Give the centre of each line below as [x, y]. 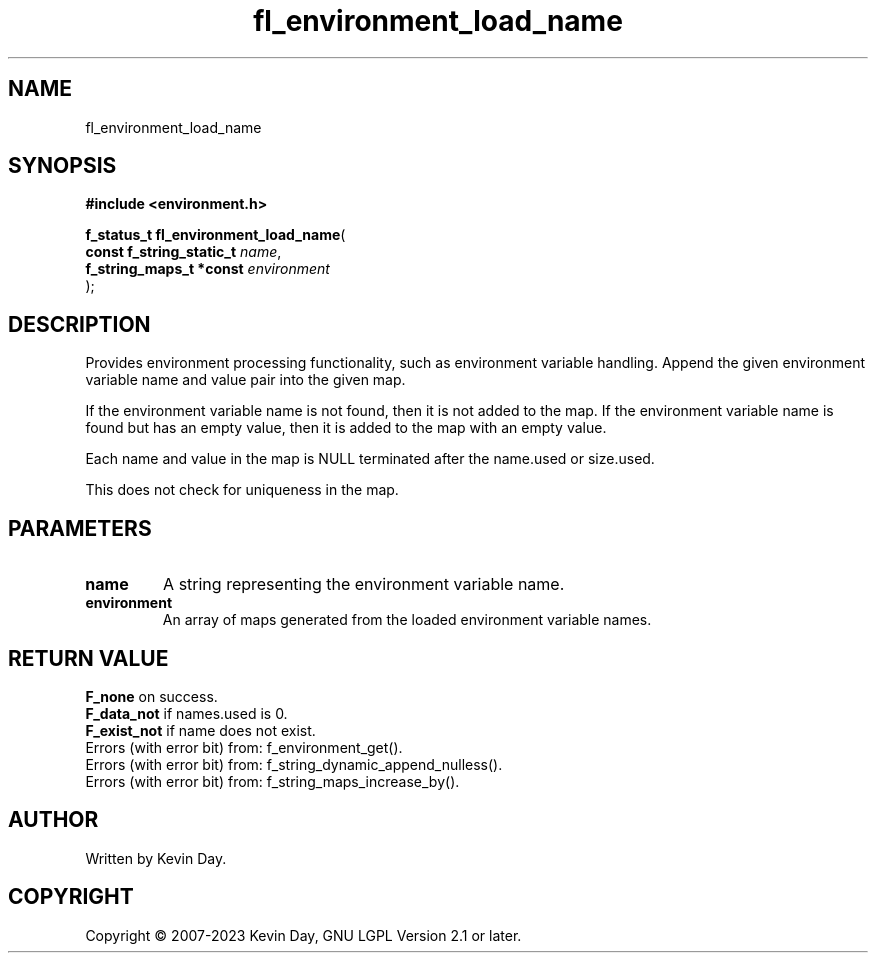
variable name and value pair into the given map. [245, 380]
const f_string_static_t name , [183, 252]
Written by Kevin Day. [156, 858]
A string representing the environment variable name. [364, 584]
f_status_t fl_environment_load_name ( [215, 235]
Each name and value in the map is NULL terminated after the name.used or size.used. [370, 459]
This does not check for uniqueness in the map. [242, 490]
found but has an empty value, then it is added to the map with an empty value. [346, 428]
